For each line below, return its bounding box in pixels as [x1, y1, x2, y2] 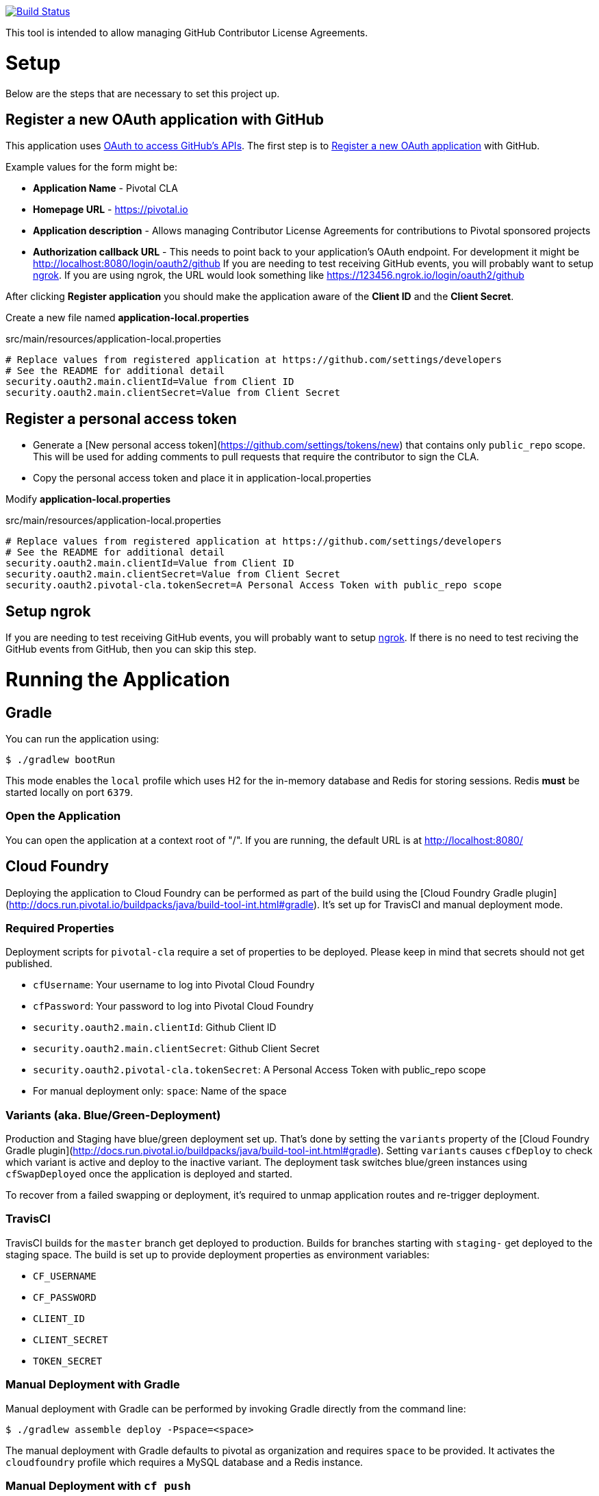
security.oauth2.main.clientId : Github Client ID [33, 1021, 277, 1034]
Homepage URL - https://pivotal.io [33, 203, 188, 216]
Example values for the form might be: [5, 161, 178, 173]
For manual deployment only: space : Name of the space [33, 1085, 287, 1097]
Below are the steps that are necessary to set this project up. [5, 87, 280, 99]
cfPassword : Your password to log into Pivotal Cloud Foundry [33, 1000, 314, 1012]
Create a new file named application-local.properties [5, 312, 249, 324]
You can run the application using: [5, 732, 160, 745]
